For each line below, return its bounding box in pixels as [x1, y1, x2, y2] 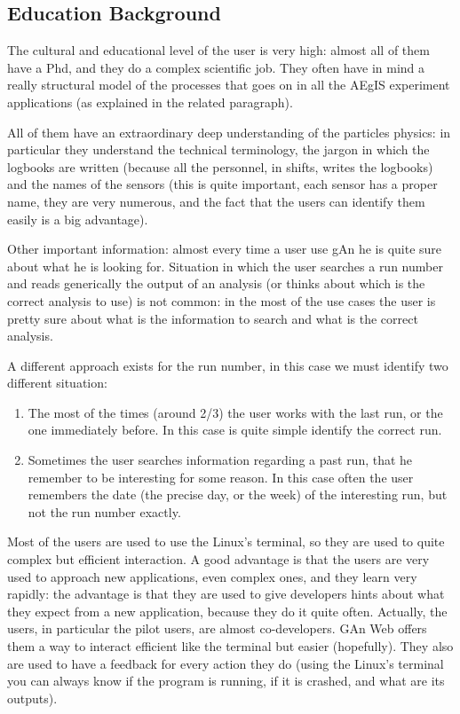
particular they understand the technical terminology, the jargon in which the [7, 140, 430, 159]
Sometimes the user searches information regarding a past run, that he [28, 451, 413, 469]
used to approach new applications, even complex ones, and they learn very [7, 567, 417, 585]
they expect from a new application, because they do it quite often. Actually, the [7, 601, 448, 620]
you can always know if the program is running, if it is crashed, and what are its [7, 671, 445, 690]
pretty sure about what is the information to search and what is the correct [7, 309, 418, 327]
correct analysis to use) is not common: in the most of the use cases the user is [7, 291, 436, 310]
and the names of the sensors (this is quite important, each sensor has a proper [7, 175, 438, 193]
